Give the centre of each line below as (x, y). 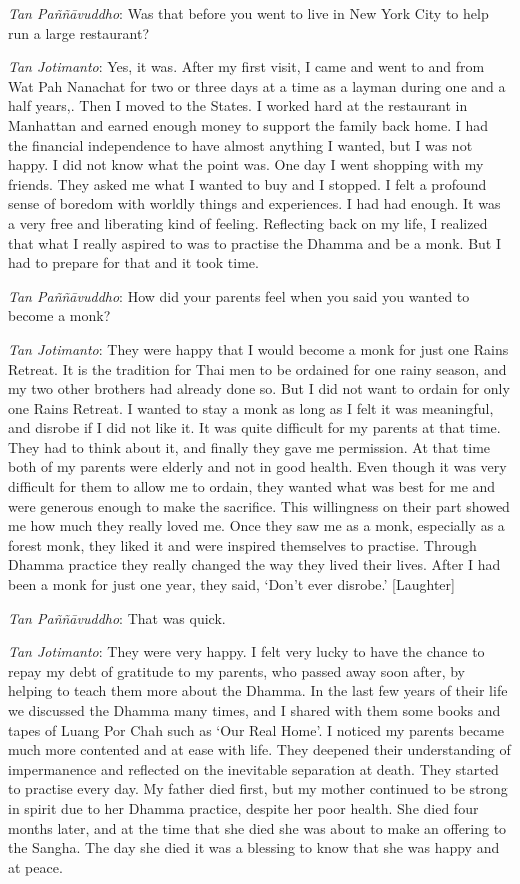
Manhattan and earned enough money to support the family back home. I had (248, 124)
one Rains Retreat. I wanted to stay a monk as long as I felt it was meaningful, (251, 407)
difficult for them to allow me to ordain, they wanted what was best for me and (252, 486)
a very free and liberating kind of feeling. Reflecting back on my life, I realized (248, 222)
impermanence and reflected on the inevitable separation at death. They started (253, 768)
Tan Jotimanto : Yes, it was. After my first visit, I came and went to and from (246, 66)
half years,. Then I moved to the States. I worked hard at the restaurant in (238, 105)
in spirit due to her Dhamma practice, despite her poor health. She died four (243, 807)
